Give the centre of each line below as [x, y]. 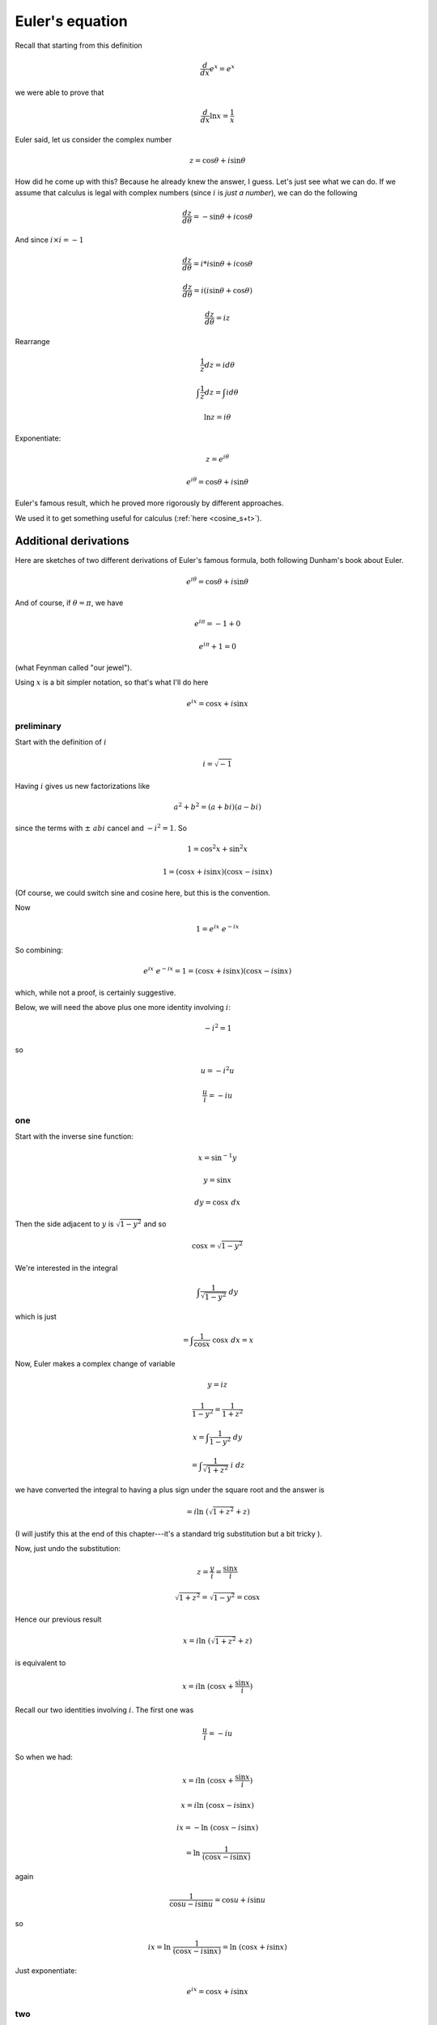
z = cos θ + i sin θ [217, 160]
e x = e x [222, 68]
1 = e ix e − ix [217, 928]
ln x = [219, 116]
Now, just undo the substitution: [68, 1548]
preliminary [38, 726]
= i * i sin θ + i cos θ [223, 264]
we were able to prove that [59, 92]
